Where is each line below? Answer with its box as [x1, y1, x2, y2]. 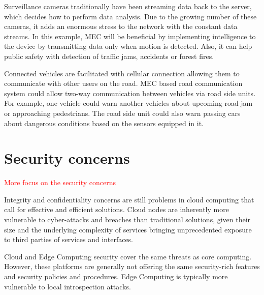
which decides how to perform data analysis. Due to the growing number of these [4, 11, 257, 21]
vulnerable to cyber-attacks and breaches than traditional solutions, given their [4, 214, 251, 225]
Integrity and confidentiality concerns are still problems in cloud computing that [4, 194, 254, 204]
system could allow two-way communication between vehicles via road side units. [4, 87, 256, 98]
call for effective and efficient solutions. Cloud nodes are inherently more [4, 204, 229, 215]
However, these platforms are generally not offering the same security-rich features [4, 261, 260, 272]
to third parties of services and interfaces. [4, 234, 134, 245]
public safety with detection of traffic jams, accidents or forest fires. [4, 50, 214, 61]
